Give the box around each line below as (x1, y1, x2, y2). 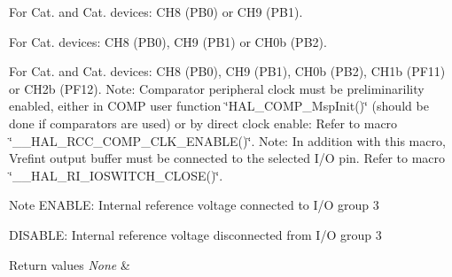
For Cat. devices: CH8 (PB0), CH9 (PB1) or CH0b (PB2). (9, 32, 327, 50)
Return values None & (9, 255, 130, 273)
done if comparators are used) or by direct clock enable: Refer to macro (9, 113, 398, 132)
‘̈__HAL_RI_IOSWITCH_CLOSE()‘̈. (9, 165, 223, 184)
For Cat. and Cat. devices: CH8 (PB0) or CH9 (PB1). (9, 3, 303, 20)
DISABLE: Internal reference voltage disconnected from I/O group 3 (9, 225, 382, 243)
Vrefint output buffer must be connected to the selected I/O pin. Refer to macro (9, 149, 446, 167)
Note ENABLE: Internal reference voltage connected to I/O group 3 (9, 196, 379, 214)
